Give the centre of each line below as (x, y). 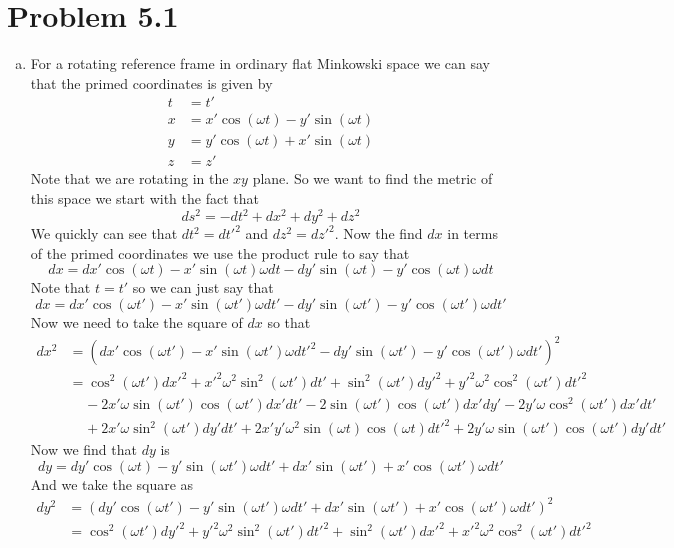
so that (289, 321)
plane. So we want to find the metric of (372, 178)
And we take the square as (112, 483)
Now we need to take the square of (136, 321)
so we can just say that (203, 287)
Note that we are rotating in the (129, 178)
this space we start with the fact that (144, 198)
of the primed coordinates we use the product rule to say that (220, 252)
